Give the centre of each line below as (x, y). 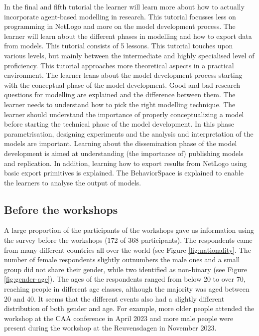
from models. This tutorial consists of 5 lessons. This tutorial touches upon (119, 46)
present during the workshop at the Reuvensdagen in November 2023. (110, 328)
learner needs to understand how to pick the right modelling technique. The (120, 104)
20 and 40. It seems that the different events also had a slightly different (114, 298)
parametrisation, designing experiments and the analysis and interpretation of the (129, 133)
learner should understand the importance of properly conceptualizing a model (124, 114)
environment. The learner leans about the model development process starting (123, 75)
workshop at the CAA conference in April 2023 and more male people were (119, 318)
